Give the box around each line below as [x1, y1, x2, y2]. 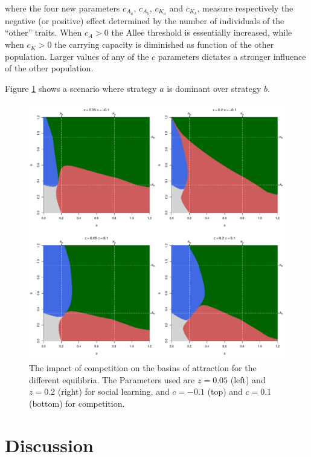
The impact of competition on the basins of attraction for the [29, 361, 257, 374]
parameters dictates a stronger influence [158, 50, 306, 62]
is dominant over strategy [167, 82, 261, 94]
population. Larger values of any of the [5, 50, 149, 62]
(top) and [207, 385, 243, 398]
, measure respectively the [197, 2, 293, 14]
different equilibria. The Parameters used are [29, 373, 195, 386]
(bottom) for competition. [29, 397, 125, 409]
